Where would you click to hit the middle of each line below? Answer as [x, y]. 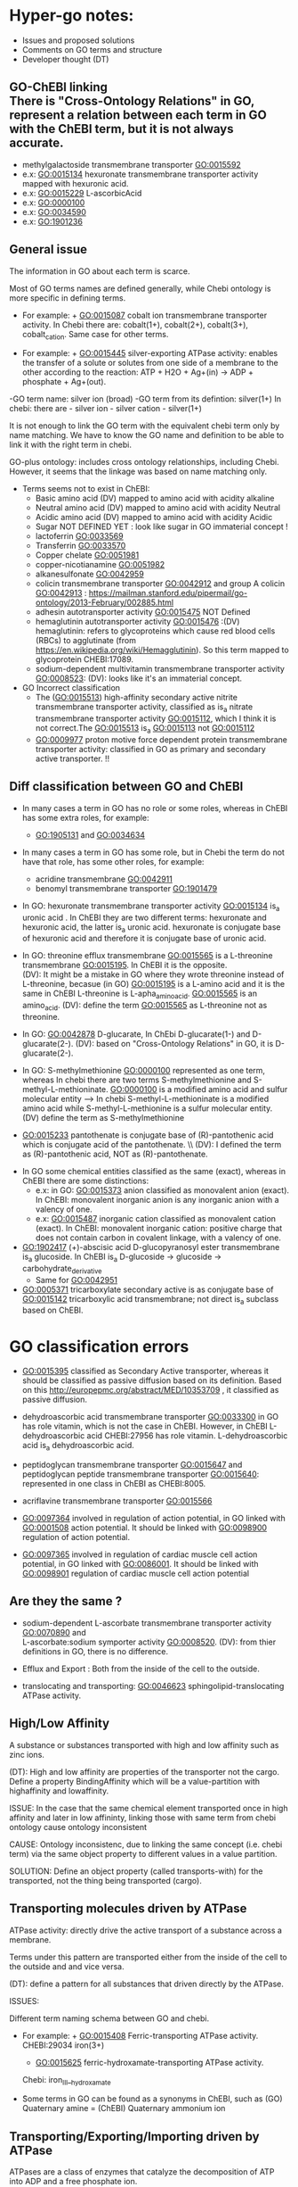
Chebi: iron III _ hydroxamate [66, 2080]
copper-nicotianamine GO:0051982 [100, 565]
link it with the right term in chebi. [70, 445]
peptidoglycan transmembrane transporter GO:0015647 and [132, 1465]
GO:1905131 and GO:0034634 [90, 834]
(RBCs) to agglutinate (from [85, 641]
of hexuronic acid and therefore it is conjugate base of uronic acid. [144, 939]
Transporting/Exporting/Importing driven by [134, 2137]
